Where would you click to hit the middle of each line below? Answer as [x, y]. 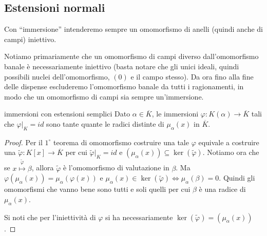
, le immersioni [175, 114]
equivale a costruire [229, 142]
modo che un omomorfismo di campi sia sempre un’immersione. [104, 96]
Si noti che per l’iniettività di [50, 217]
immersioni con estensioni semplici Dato [67, 114]
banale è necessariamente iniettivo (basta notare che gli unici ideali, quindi [122, 66]
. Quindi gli [237, 178]
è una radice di [222, 189]
